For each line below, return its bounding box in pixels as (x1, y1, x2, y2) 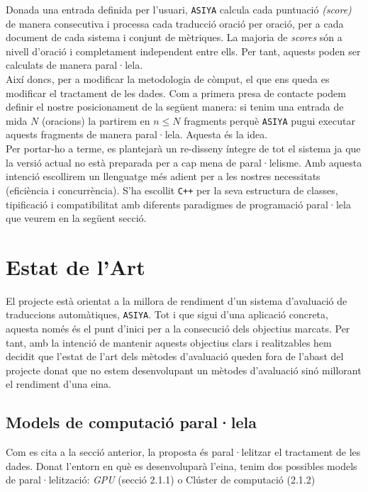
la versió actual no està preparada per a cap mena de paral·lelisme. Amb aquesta (6, 155, 362, 169)
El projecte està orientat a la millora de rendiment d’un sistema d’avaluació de (6, 293, 347, 308)
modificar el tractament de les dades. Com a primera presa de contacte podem (6, 85, 346, 100)
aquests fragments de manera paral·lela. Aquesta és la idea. (6, 127, 268, 142)
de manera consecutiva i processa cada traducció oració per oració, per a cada (6, 16, 344, 30)
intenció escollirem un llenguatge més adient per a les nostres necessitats (6, 169, 320, 184)
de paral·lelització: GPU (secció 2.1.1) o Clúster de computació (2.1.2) (6, 472, 316, 487)
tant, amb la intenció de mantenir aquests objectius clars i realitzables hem (6, 335, 332, 350)
